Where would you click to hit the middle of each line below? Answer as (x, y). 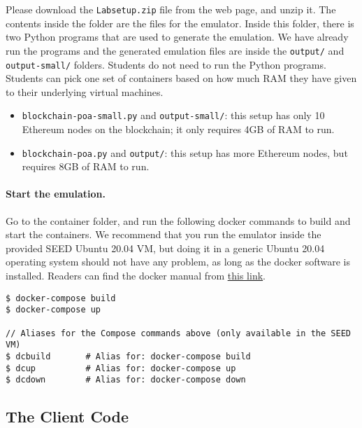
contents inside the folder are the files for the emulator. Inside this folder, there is (180, 23)
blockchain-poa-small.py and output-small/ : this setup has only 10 (173, 115)
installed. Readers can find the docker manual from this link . (136, 276)
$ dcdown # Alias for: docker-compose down (126, 380)
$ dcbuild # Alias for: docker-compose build (128, 356)
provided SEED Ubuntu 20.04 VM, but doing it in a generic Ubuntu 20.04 (165, 248)
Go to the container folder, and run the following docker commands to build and (178, 220)
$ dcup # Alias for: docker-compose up (121, 368)
